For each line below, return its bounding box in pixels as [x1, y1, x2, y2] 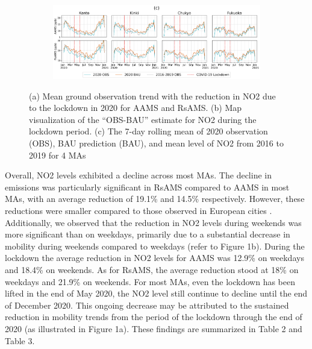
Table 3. [5, 334, 35, 347]
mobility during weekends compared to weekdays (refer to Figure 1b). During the [5, 239, 305, 252]
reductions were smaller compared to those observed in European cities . [5, 204, 272, 216]
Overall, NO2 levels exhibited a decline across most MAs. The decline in [5, 169, 272, 181]
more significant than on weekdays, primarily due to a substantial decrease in [5, 228, 290, 241]
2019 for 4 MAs [29, 148, 86, 161]
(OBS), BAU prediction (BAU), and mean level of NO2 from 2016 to [29, 137, 284, 149]
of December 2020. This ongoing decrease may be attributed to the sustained [5, 298, 289, 311]
